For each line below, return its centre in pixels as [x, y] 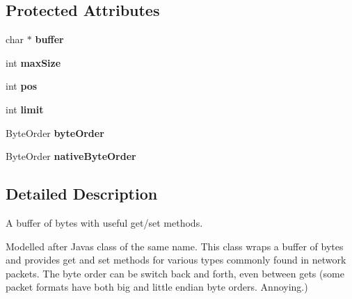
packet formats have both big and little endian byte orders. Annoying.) [157, 287]
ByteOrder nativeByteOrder [71, 156]
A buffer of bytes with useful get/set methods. [104, 222]
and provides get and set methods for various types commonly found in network [176, 260]
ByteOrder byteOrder [55, 132]
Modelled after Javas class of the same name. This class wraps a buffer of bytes [175, 246]
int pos [22, 86]
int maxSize [33, 62]
